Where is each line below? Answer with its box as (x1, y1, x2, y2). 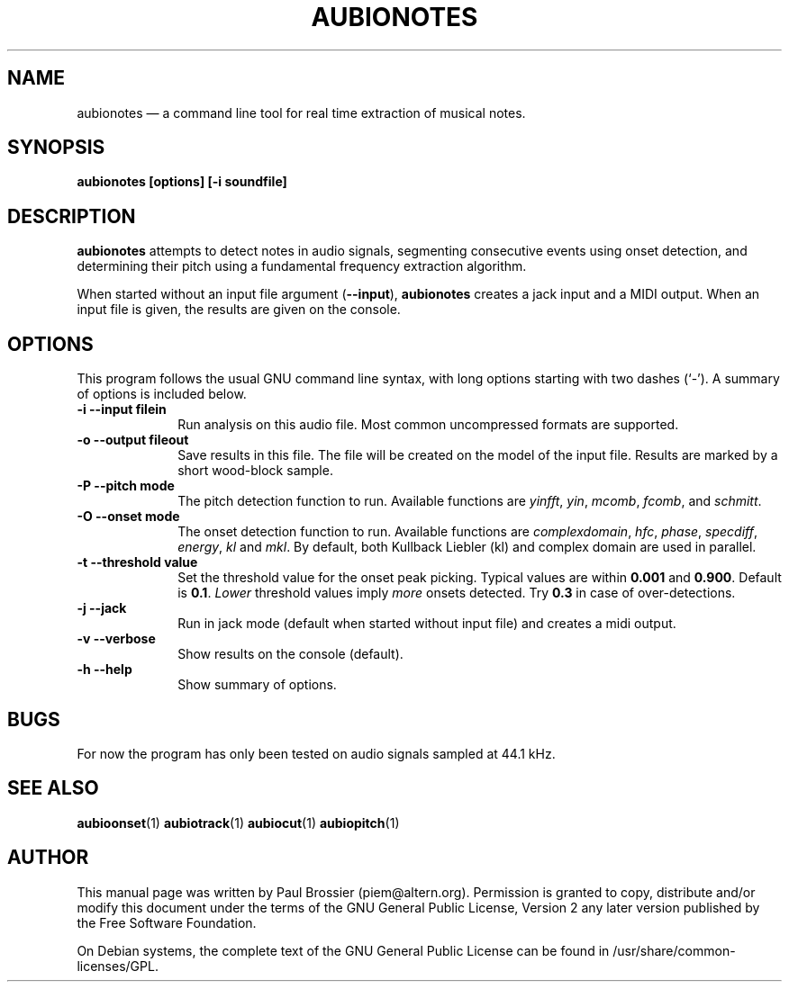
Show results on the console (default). (177, 646, 404, 662)
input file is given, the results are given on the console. (77, 301, 401, 318)
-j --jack (77, 600, 127, 616)
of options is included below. (77, 386, 247, 402)
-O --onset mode (77, 508, 180, 525)
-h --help (77, 661, 132, 678)
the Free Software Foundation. (77, 914, 257, 931)
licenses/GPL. (77, 958, 159, 974)
